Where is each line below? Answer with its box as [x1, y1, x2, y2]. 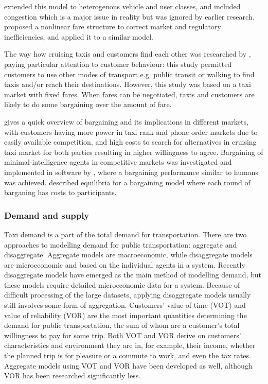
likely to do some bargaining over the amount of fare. [4, 99, 172, 110]
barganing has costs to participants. [4, 187, 117, 198]
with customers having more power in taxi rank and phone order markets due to [4, 126, 258, 137]
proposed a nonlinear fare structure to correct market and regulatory [4, 21, 221, 32]
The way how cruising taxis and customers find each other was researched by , [4, 48, 251, 59]
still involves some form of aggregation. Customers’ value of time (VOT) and [4, 300, 246, 310]
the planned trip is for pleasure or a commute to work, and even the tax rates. [4, 350, 251, 361]
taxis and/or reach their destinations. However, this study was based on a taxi [4, 79, 251, 90]
